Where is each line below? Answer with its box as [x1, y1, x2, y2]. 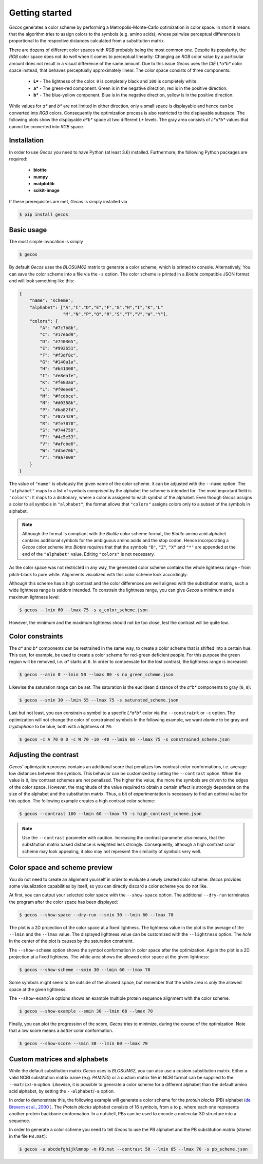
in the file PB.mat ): [9, 1133, 47, 1139]
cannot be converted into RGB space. [9, 123, 85, 129]
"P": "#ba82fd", [39, 407, 79, 412]
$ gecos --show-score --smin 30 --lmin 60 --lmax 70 [19, 1041, 148, 1047]
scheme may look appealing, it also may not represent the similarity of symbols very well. [22, 848, 202, 854]
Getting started [9, 7, 72, 18]
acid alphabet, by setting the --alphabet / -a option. [9, 1088, 115, 1094]
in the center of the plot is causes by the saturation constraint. [9, 938, 134, 944]
